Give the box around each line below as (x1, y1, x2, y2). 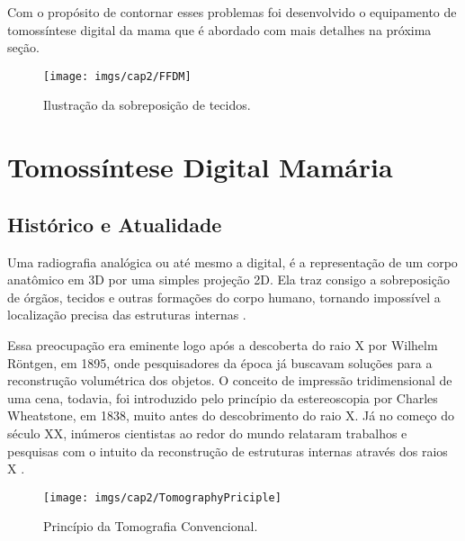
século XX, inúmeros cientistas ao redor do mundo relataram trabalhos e (7, 423, 407, 442)
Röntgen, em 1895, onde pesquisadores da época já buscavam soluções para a (7, 353, 433, 372)
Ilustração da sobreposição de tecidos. (43, 95, 251, 114)
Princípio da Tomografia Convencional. (43, 517, 258, 536)
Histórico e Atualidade (7, 210, 222, 238)
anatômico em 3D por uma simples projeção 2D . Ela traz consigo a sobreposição (7, 270, 450, 289)
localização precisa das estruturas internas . (7, 305, 246, 324)
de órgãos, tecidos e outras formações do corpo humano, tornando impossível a (7, 287, 441, 306)
